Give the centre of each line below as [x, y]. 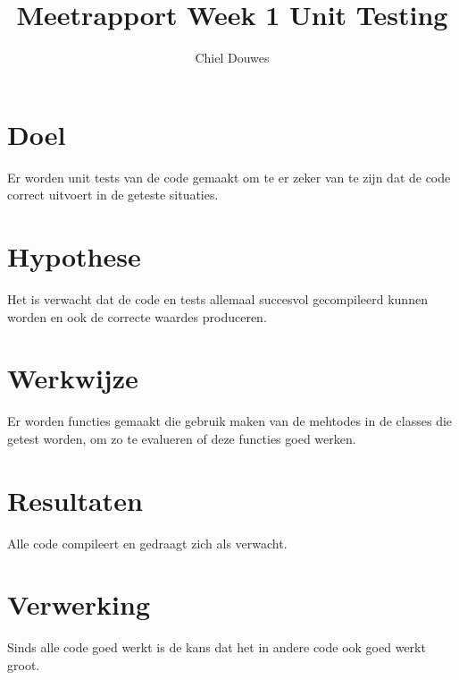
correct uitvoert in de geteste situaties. [113, 195]
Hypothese [74, 256]
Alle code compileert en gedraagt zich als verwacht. [147, 543]
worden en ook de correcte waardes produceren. [137, 316]
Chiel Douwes [232, 58]
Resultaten [75, 500]
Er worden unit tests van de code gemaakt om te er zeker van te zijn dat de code [229, 177]
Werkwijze [73, 378]
